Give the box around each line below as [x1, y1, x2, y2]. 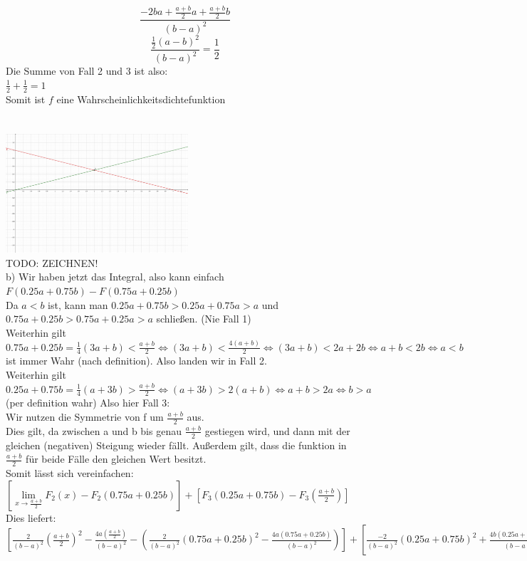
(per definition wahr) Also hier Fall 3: [6, 395, 170, 410]
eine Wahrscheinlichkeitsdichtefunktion [56, 91, 226, 106]
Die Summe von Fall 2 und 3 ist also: [6, 63, 168, 78]
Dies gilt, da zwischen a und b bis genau [6, 423, 182, 438]
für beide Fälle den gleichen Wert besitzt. [26, 451, 207, 466]
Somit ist [6, 91, 46, 106]
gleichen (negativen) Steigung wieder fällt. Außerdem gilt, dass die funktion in [6, 437, 347, 452]
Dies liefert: [6, 510, 56, 525]
